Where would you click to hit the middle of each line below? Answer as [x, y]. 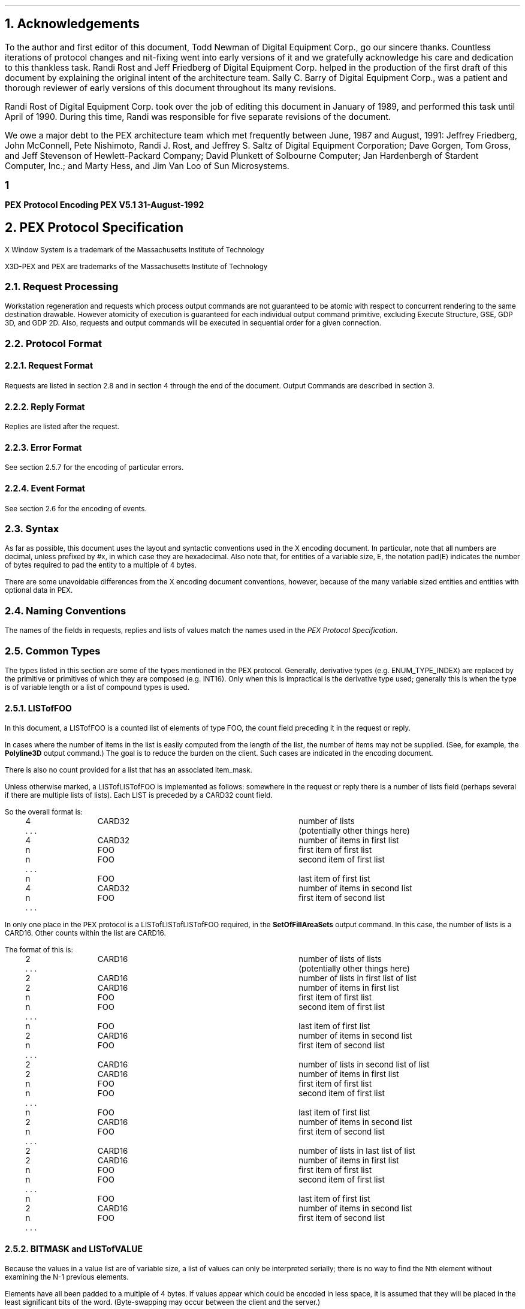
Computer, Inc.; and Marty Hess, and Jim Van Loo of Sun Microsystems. [147, 165]
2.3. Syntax [32, 529]
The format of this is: [39, 950]
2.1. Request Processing [62, 287]
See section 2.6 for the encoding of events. [76, 509]
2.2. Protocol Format [53, 343]
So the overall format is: [44, 812]
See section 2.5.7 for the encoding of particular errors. [94, 468]
